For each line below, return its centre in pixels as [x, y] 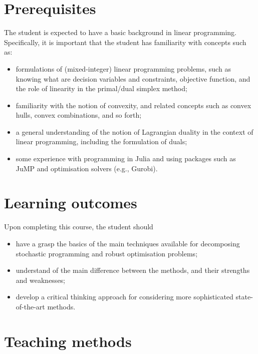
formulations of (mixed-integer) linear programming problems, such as [123, 68]
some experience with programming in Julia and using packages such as [126, 158]
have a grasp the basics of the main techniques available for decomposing [128, 243]
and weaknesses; [41, 280]
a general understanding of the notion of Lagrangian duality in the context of [135, 131]
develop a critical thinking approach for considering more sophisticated [124, 297]
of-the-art [30, 306]
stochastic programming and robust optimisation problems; [107, 253]
